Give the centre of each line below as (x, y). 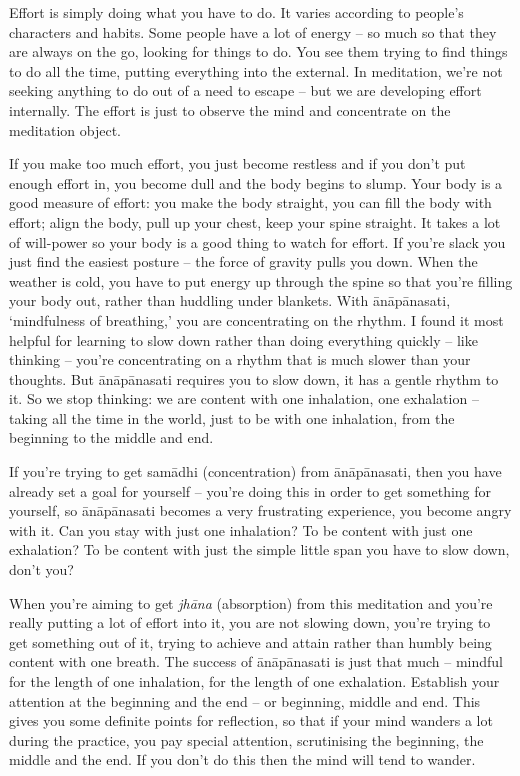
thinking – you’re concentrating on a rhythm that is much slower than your (240, 359)
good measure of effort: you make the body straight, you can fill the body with (250, 202)
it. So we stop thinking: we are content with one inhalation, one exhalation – (244, 398)
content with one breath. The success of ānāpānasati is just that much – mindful (256, 661)
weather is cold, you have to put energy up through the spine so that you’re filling (261, 280)
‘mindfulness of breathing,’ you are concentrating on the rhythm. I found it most (256, 319)
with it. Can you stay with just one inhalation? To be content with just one (241, 529)
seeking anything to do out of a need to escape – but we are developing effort (245, 90)
